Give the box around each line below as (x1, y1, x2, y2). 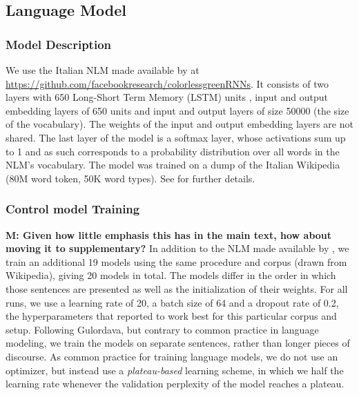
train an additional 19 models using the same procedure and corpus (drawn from (6, 254, 347, 269)
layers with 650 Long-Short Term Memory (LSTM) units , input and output (6, 90, 329, 104)
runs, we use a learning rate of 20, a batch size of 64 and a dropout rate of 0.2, (6, 295, 339, 309)
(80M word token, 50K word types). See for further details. (6, 171, 255, 185)
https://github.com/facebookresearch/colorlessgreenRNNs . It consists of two (6, 76, 329, 90)
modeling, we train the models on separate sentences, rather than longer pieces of (6, 336, 350, 350)
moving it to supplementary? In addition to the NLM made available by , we (6, 241, 349, 256)
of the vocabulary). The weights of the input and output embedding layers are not (6, 117, 353, 131)
